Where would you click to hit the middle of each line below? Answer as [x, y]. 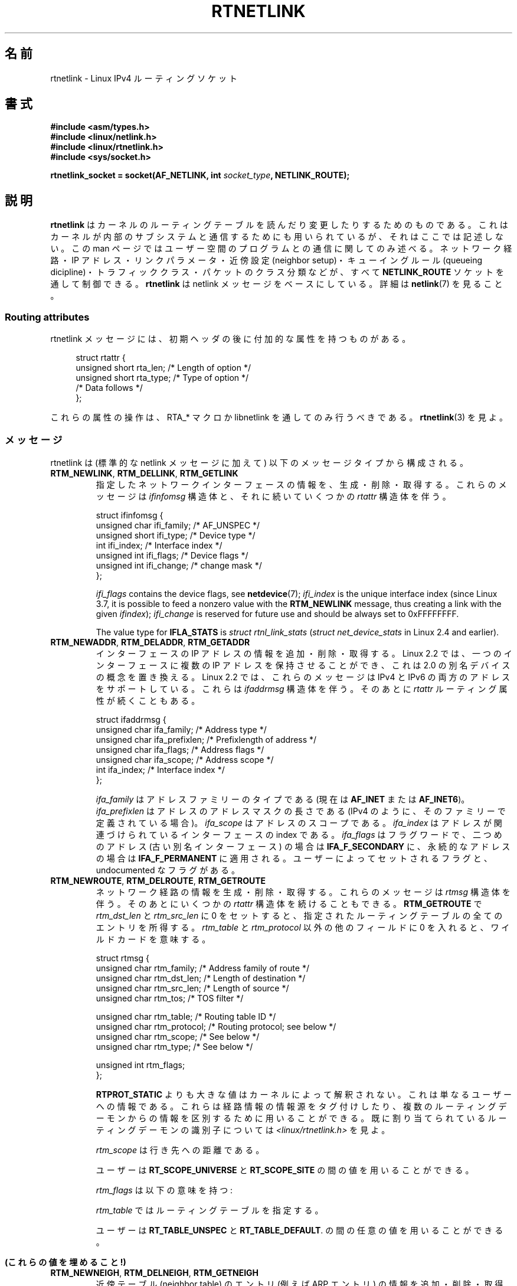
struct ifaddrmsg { [131, 719]
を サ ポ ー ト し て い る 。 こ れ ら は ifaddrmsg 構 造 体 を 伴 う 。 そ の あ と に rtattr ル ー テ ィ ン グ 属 [302, 688]
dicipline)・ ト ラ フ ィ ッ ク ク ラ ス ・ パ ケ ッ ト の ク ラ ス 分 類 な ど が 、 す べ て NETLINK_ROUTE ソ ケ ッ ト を [277, 272]
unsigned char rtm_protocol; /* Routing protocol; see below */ [216, 1026]
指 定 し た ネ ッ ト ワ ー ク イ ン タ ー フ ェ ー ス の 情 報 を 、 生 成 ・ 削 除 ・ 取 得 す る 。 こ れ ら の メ [301, 484]
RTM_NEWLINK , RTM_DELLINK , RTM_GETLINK [144, 473]
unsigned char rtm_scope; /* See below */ [178, 1036]
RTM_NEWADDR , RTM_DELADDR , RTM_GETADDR [150, 642]
